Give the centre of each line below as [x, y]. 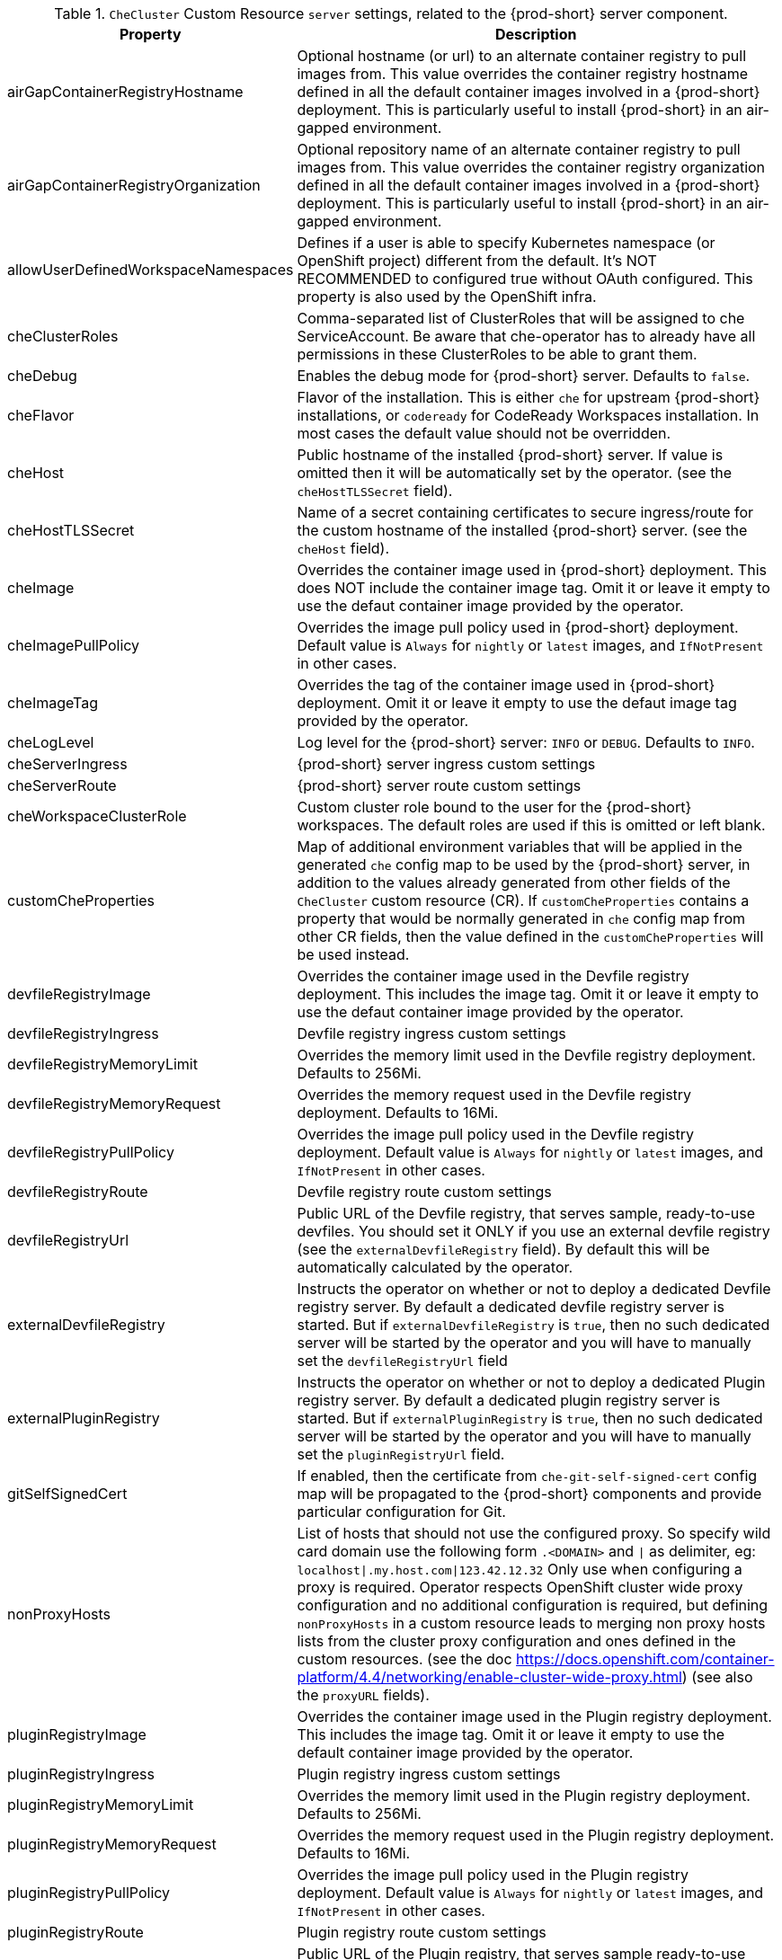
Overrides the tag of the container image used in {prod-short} [506, 685]
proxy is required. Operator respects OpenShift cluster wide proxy [520, 1587]
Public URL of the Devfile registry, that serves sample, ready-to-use [526, 1213]
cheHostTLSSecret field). [375, 491]
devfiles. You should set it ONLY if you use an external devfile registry [533, 1231]
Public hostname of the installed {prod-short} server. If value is [510, 455]
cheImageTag [53, 703]
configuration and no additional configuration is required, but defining [533, 1605]
